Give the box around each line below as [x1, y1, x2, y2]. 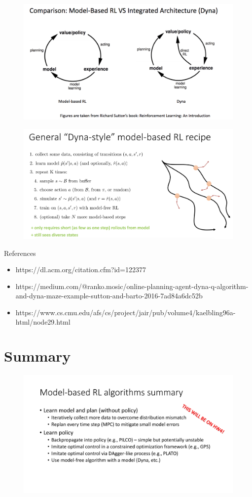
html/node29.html [15, 317, 71, 327]
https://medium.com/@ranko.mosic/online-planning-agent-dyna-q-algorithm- [15, 281, 249, 291]
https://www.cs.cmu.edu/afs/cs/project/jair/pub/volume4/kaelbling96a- [15, 307, 236, 317]
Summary [4, 346, 71, 366]
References [4, 248, 36, 258]
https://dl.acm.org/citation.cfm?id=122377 [15, 264, 146, 275]
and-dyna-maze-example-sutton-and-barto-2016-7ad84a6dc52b [15, 290, 203, 301]
